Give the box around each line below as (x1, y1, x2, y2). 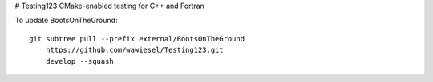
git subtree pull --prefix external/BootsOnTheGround (29, 34, 245, 43)
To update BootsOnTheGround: (14, 16, 118, 25)
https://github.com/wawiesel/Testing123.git (45, 45, 224, 55)
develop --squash (45, 57, 114, 65)
